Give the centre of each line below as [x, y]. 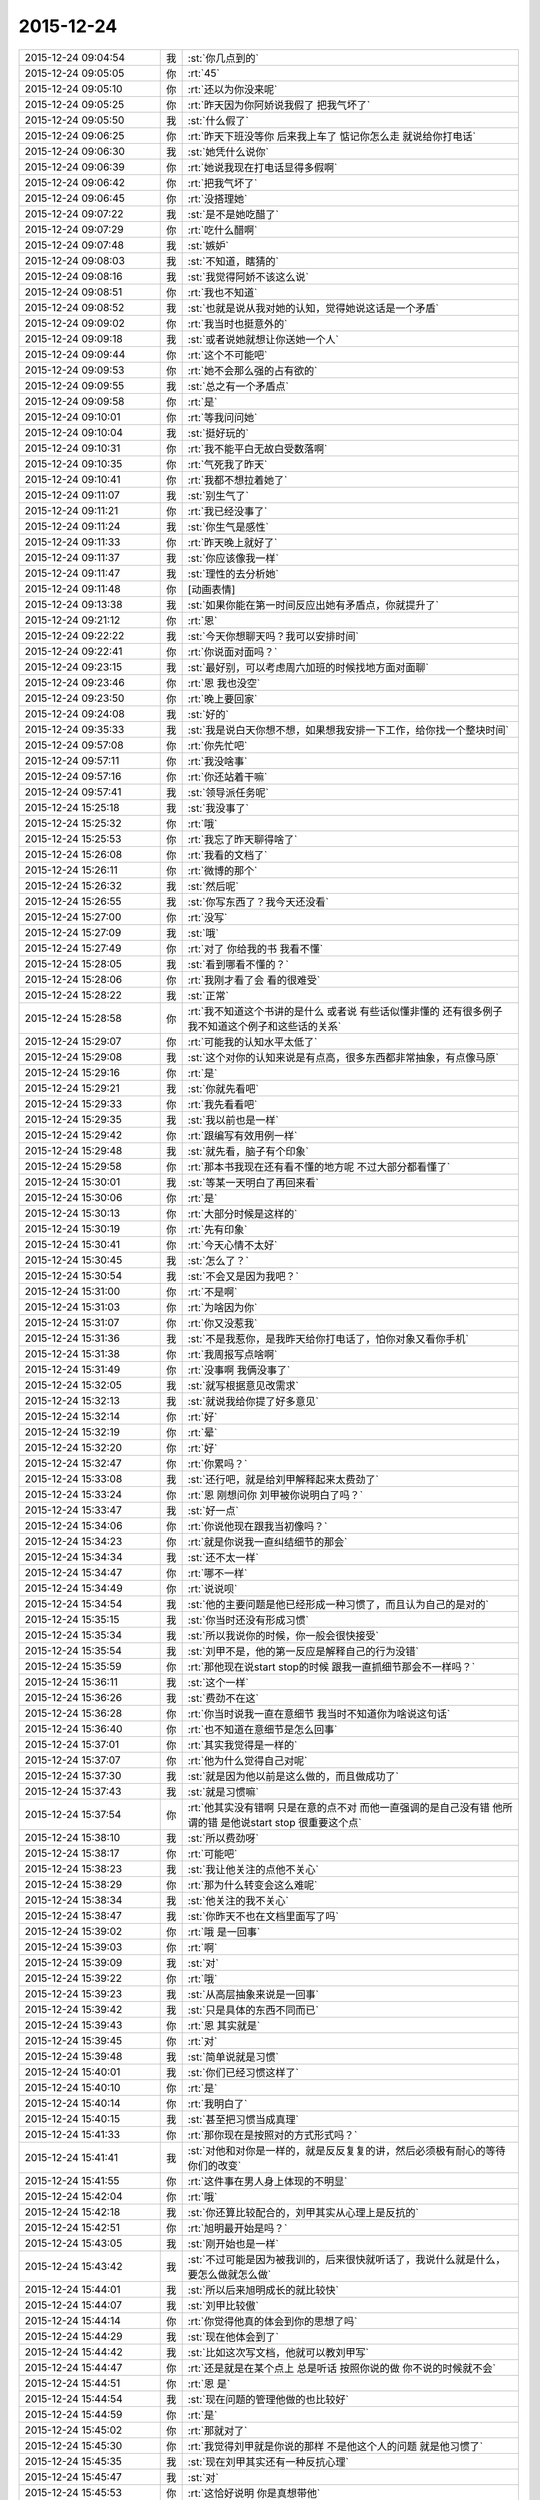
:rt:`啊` [202, 1947]
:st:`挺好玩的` [218, 433]
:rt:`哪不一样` [217, 1573]
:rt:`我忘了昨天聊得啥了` [242, 839]
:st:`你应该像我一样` [233, 558]
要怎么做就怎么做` [229, 2274]
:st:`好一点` [213, 1510]
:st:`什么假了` [218, 120]
